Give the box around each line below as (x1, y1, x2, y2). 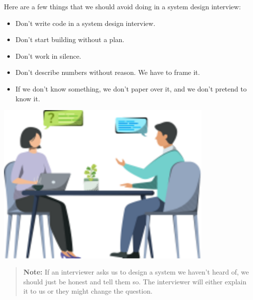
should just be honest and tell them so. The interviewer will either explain (23, 276, 247, 286)
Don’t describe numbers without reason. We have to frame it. (15, 67, 200, 77)
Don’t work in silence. (15, 50, 81, 61)
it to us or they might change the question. (23, 286, 152, 296)
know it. (15, 93, 40, 103)
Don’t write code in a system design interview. (15, 18, 155, 28)
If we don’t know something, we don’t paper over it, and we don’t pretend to (15, 83, 247, 93)
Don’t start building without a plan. (15, 34, 125, 45)
